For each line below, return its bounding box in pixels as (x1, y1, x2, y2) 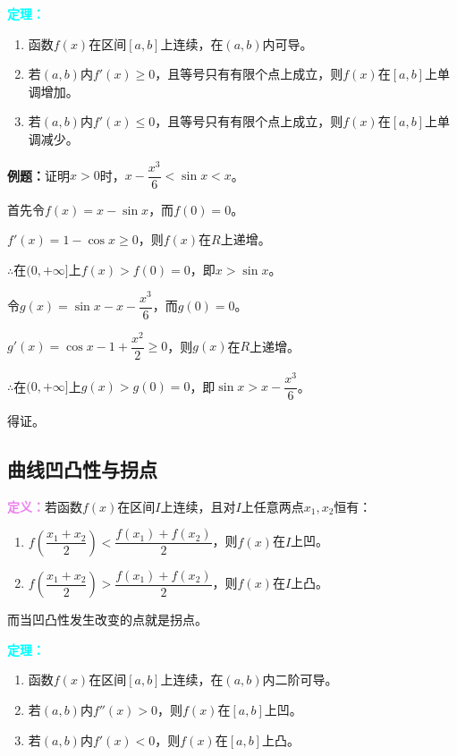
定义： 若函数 (7, 497, 82, 515)
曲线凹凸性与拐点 (7, 454, 157, 482)
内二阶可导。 (262, 670, 338, 689)
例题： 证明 (7, 166, 70, 184)
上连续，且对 (160, 497, 236, 515)
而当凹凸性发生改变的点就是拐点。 (7, 610, 207, 629)
